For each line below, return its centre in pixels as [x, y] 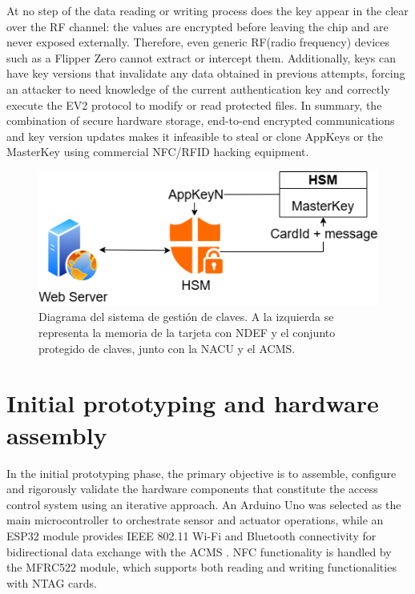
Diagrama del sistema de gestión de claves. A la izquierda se [186, 317]
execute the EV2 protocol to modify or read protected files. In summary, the [194, 104]
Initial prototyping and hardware [193, 403]
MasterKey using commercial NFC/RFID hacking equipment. [158, 152]
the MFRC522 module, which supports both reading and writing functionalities [201, 567]
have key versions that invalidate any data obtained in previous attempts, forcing [206, 73]
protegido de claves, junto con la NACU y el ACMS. [167, 348]
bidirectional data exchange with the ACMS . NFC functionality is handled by [199, 551]
